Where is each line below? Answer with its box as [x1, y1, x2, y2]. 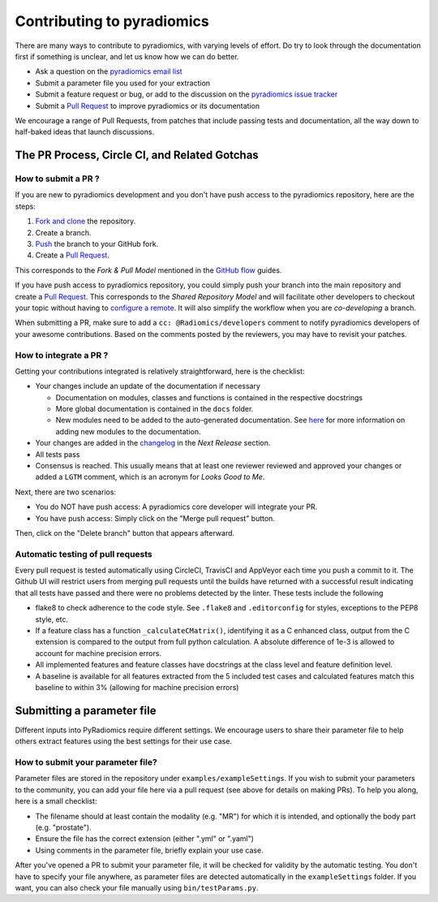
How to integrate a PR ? [15, 349, 109, 360]
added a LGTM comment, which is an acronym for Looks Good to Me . [35, 472, 265, 482]
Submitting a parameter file [15, 703, 157, 718]
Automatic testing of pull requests [15, 548, 153, 559]
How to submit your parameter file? [15, 757, 157, 768]
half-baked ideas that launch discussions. [15, 127, 154, 137]
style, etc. [35, 614, 69, 624]
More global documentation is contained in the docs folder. [55, 404, 254, 414]
